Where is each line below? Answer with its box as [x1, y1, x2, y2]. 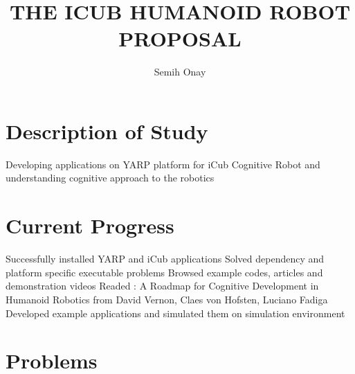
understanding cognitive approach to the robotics [6, 170, 215, 185]
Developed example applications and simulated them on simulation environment [6, 305, 345, 320]
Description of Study [6, 116, 208, 145]
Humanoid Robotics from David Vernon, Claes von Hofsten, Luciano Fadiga [6, 292, 328, 306]
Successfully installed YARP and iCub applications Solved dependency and [6, 251, 325, 266]
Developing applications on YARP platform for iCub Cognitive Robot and [6, 157, 320, 171]
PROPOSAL [118, 24, 242, 53]
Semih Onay [154, 64, 206, 79]
